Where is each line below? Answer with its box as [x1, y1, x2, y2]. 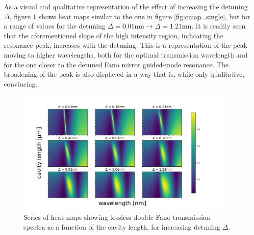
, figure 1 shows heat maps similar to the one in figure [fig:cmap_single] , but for [9, 11, 250, 21]
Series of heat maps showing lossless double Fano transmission [24, 212, 210, 222]
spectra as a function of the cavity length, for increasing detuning [24, 221, 220, 232]
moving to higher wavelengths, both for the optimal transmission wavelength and [4, 49, 248, 59]
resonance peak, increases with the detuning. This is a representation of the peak [4, 40, 248, 50]
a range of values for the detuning [4, 21, 105, 31]
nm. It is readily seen [182, 21, 246, 31]
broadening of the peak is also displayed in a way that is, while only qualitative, [4, 69, 244, 79]
